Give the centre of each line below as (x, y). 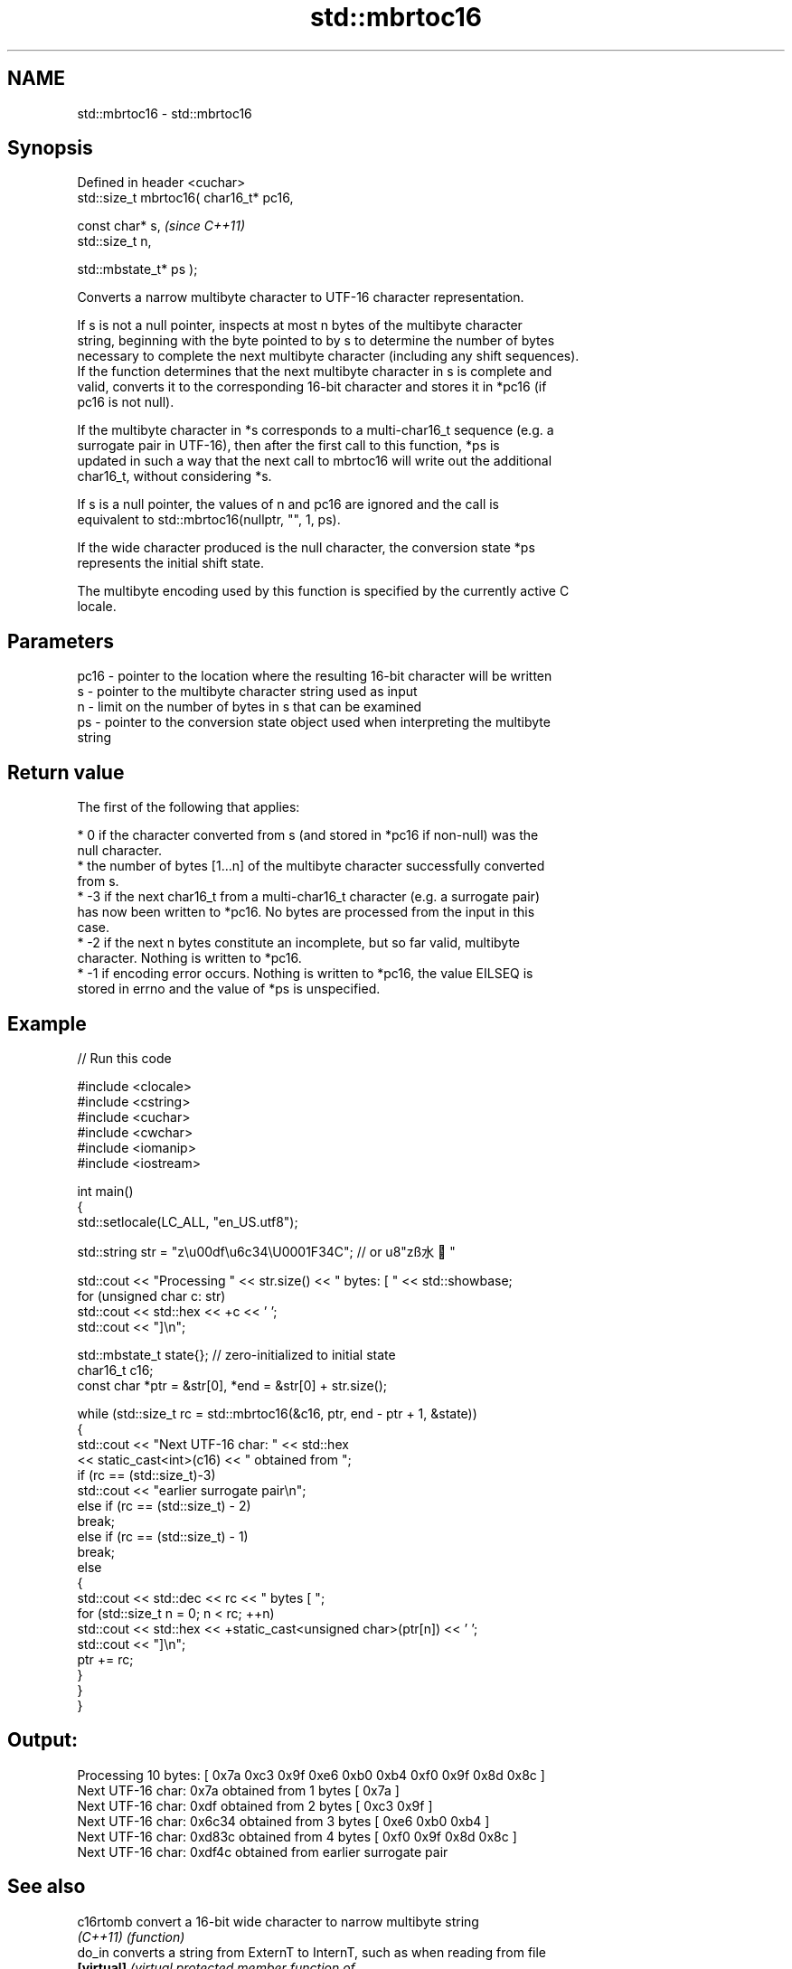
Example (47, 1023)
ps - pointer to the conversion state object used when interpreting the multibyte (314, 722)
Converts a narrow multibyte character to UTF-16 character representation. (301, 297)
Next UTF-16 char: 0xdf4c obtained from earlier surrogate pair (263, 1851)
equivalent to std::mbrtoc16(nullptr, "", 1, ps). (209, 520)
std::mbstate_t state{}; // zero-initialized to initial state (236, 1354)
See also (47, 1887)
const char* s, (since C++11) (161, 226)
